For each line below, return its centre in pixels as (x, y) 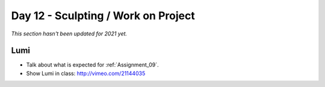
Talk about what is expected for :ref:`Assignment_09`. (92, 65)
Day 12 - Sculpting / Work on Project (103, 16)
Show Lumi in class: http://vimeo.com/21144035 (86, 73)
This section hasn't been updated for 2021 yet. (69, 34)
